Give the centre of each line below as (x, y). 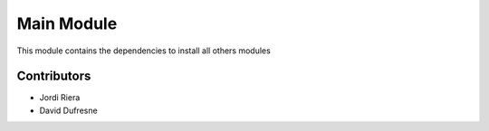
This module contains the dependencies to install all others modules (144, 51)
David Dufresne (69, 110)
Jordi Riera (60, 98)
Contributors (54, 76)
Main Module (67, 23)
